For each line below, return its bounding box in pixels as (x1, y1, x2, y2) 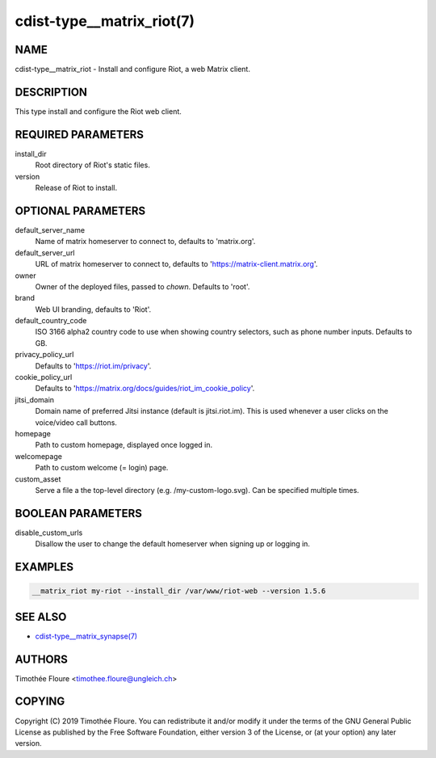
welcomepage (15, 451, 62, 461)
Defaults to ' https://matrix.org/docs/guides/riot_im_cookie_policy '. (35, 384, 255, 394)
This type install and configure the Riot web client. (15, 106, 182, 116)
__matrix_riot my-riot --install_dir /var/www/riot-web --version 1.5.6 (31, 587, 326, 596)
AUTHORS (15, 652, 69, 666)
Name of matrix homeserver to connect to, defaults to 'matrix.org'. (35, 237, 256, 246)
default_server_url (15, 247, 76, 258)
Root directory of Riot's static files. (35, 160, 151, 170)
